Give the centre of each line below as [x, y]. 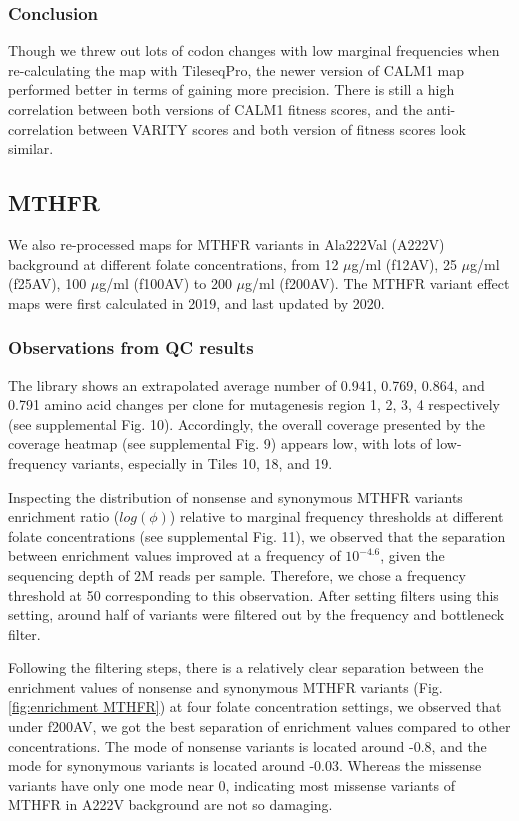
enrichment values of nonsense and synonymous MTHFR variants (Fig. [225, 686]
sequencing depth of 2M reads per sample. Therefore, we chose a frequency [237, 574]
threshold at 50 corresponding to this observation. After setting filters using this [253, 594]
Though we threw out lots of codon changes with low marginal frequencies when [254, 50]
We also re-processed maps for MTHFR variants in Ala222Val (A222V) [226, 243]
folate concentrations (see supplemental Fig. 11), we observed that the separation [257, 535]
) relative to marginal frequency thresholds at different [336, 516]
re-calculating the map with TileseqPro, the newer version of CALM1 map [236, 69]
